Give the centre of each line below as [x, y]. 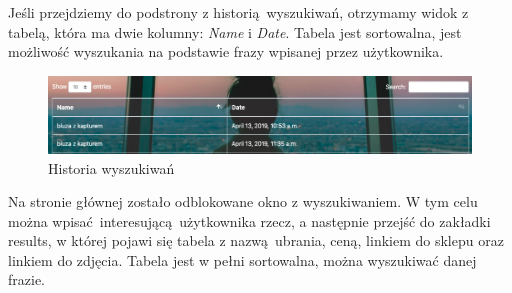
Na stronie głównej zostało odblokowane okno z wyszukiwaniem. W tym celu [243, 201]
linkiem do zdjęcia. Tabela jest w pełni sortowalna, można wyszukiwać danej [242, 259]
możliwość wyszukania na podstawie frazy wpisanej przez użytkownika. [226, 51]
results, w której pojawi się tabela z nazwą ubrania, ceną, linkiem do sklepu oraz [256, 240]
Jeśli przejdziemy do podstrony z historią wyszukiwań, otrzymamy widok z [238, 12]
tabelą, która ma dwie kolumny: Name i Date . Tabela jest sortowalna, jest [235, 31]
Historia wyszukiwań [111, 167]
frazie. [26, 279]
